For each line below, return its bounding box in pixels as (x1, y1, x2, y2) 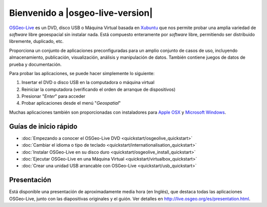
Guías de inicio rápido (9, 122, 78, 130)
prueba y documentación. (9, 61, 62, 67)
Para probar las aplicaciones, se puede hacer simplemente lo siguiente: (9, 70, 155, 76)
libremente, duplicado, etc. (9, 39, 64, 44)
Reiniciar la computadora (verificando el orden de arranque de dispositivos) (21, 86, 176, 92)
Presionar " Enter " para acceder (21, 93, 86, 99)
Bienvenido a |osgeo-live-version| (9, 7, 153, 18)
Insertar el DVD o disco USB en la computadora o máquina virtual (21, 80, 155, 85)
